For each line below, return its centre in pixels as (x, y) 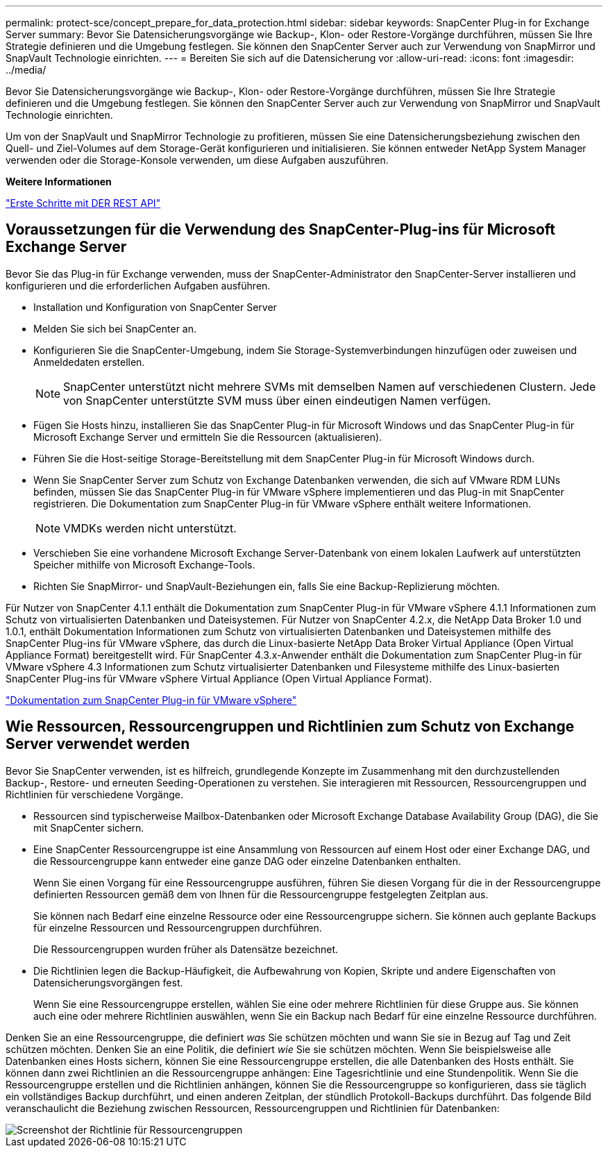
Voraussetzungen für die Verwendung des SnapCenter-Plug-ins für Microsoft (281, 230)
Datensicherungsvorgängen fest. (108, 982)
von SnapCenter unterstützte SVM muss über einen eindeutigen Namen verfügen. (277, 400)
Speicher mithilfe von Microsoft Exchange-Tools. (144, 564)
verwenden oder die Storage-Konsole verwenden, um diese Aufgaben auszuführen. (197, 160)
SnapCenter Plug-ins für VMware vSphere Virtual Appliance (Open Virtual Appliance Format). (219, 678)
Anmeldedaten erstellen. (89, 362)
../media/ (26, 70)
